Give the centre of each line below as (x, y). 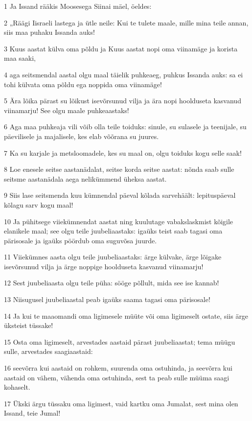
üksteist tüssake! (29, 325)
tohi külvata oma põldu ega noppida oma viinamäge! (83, 84)
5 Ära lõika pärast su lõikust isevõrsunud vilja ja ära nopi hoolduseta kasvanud (123, 101)
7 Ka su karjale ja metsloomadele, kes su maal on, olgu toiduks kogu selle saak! (123, 152)
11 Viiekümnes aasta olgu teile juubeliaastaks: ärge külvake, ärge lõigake (113, 257)
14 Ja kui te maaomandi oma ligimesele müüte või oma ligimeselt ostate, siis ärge (126, 316)
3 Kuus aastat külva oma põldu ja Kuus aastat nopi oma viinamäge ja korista (121, 48)
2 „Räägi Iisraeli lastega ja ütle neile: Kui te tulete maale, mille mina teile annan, (126, 22)
